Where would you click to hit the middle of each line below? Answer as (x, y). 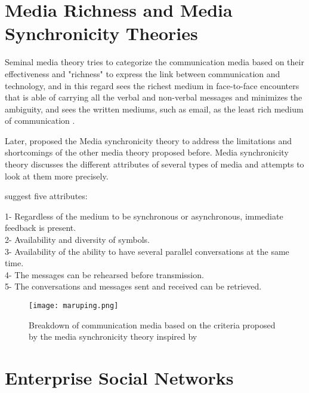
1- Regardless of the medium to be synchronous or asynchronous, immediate (144, 216)
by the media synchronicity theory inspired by (113, 336)
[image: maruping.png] (74, 306)
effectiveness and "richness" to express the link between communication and (143, 73)
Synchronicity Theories (101, 33)
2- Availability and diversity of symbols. (77, 240)
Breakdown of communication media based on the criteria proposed (152, 325)
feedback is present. (41, 228)
